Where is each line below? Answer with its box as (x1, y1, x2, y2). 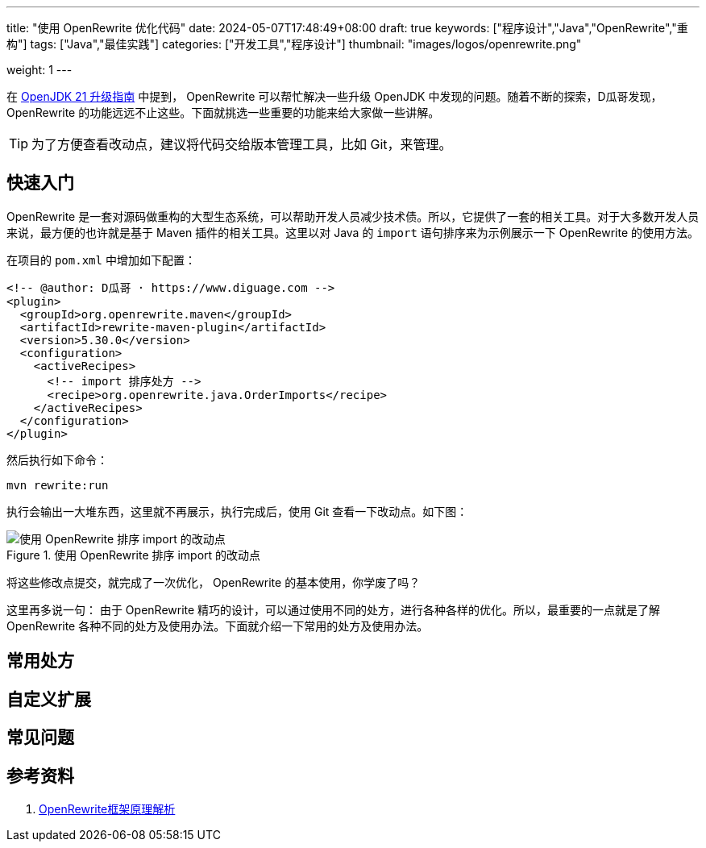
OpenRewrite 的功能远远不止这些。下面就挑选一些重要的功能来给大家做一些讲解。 (6, 106, 440, 119)
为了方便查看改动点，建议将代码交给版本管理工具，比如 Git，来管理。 (31, 136, 452, 152)
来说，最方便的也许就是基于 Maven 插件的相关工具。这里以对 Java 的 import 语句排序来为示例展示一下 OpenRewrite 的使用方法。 (6, 225, 700, 239)
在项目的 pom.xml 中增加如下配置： (6, 252, 196, 267)
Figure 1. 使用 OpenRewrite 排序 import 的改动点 (6, 547, 261, 562)
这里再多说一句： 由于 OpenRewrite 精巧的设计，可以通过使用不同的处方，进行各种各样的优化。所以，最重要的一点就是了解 (6, 602, 661, 617)
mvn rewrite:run (6, 478, 109, 492)
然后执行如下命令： (6, 452, 108, 467)
